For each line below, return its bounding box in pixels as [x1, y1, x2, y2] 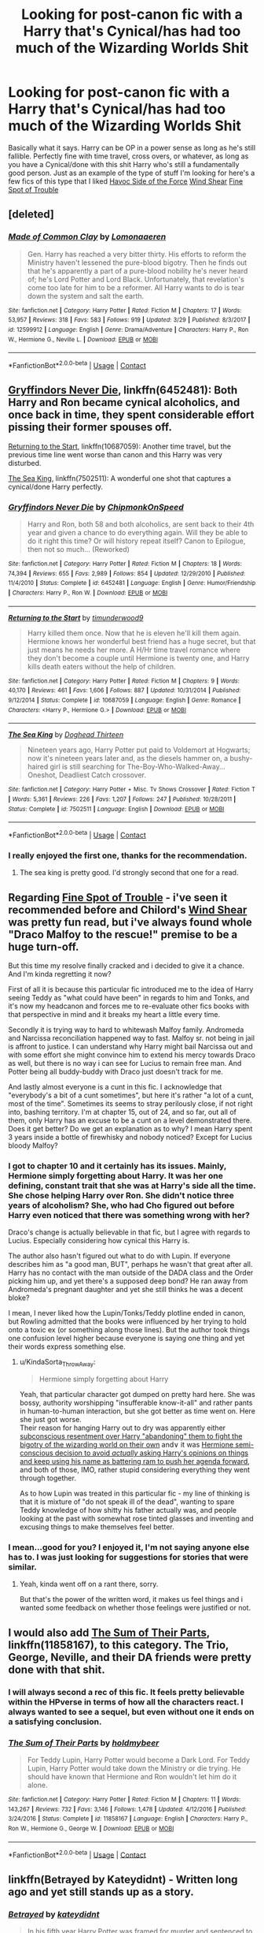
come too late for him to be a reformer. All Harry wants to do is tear [27, 282, 245, 292]
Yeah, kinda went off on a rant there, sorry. [19, 1579, 159, 1589]
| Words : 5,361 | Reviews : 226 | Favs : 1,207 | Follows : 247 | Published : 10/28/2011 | [8, 795, 236, 803]
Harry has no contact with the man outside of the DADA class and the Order [8, 1268, 254, 1278]
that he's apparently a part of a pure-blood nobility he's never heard [27, 266, 248, 275]
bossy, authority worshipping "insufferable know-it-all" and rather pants [19, 1398, 253, 1408]
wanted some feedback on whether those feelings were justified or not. [19, 1603, 251, 1613]
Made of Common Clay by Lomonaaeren [8, 231, 167, 242]
